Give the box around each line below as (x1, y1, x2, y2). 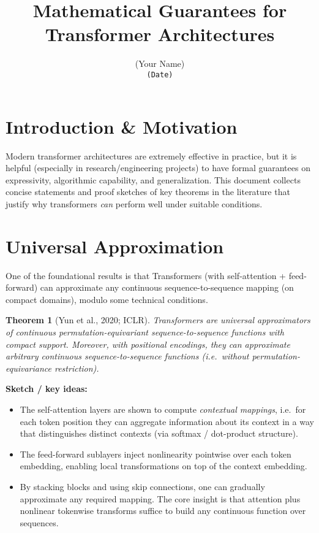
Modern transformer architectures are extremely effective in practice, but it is (6, 149, 297, 162)
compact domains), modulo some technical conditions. (6, 293, 208, 305)
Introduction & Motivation (6, 113, 238, 139)
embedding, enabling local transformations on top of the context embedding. (20, 459, 307, 472)
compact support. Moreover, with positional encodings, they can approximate (6, 337, 290, 350)
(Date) (146, 70, 173, 79)
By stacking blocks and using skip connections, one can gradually (20, 480, 265, 493)
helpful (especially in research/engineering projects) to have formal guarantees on (6, 161, 310, 174)
